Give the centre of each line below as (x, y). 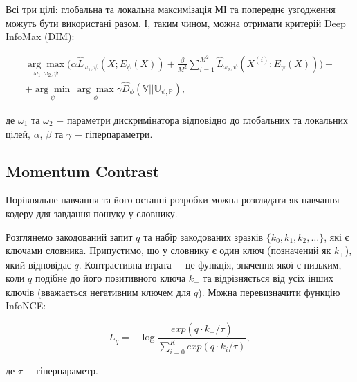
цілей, (18, 133)
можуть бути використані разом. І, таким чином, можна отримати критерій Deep (176, 22)
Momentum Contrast (83, 171)
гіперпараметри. (119, 133)
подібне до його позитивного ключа (110, 278)
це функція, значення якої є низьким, (263, 264)
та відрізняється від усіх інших (268, 278)
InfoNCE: (26, 306)
